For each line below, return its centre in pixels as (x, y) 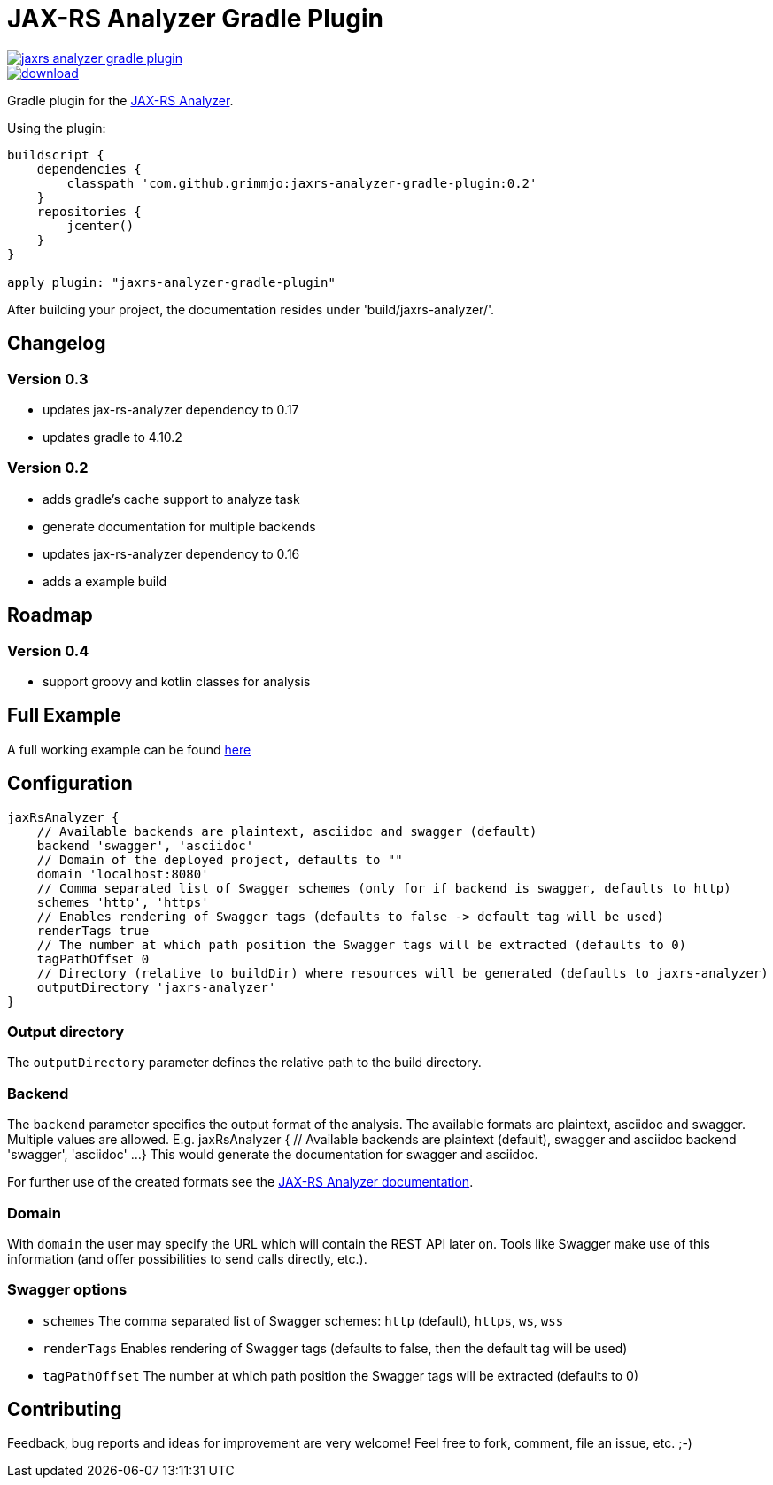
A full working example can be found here (129, 749)
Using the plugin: (57, 128)
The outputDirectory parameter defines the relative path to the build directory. (244, 1063)
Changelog (57, 344)
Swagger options (67, 1290)
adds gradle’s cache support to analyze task (171, 499)
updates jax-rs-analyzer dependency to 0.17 (171, 409)
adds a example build (105, 581)
